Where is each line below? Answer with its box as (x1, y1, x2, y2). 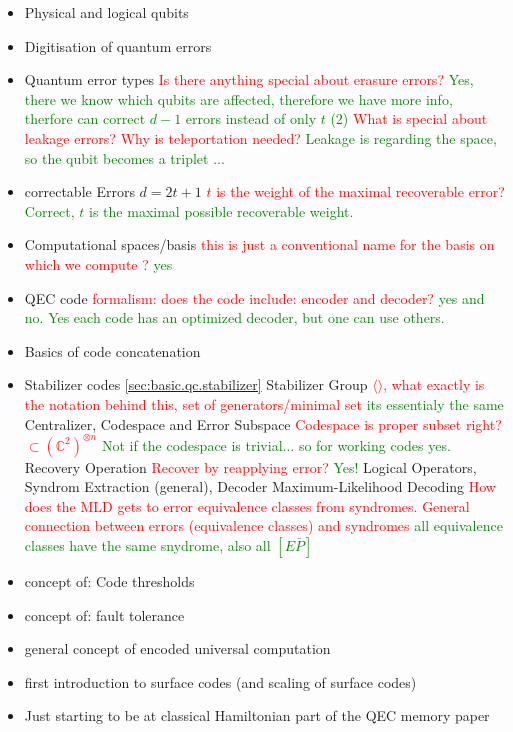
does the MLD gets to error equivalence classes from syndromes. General (24, 495, 470, 516)
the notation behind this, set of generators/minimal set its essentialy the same (24, 393, 504, 414)
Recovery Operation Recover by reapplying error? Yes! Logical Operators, (24, 456, 477, 477)
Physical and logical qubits (24, 2, 189, 22)
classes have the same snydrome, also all (24, 534, 271, 555)
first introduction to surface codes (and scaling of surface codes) (24, 671, 417, 692)
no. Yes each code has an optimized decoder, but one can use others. (24, 307, 445, 328)
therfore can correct (24, 108, 146, 129)
